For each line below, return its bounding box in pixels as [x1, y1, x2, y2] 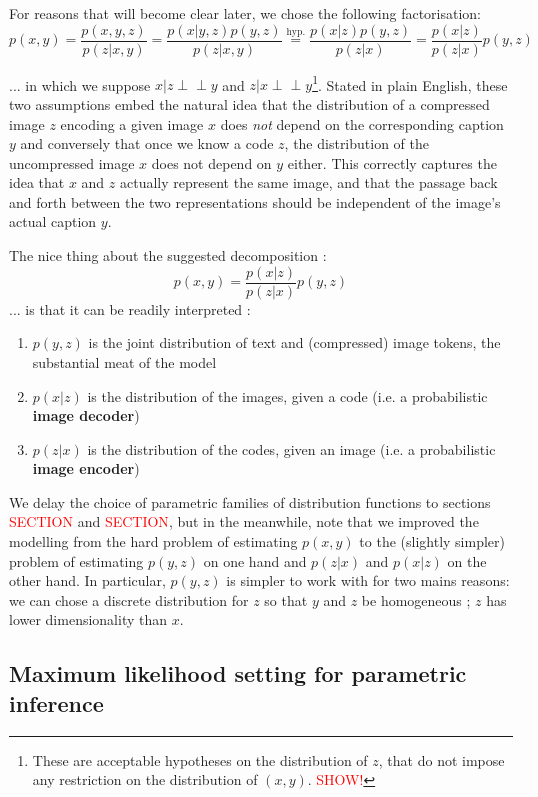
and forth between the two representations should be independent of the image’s [9, 191, 501, 212]
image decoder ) [32, 405, 140, 426]
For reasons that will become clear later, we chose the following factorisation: [9, 3, 481, 23]
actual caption [9, 211, 97, 232]
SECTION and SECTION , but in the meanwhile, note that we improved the [9, 511, 479, 532]
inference [9, 687, 104, 718]
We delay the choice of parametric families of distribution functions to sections [9, 491, 491, 512]
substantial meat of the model [32, 351, 217, 372]
